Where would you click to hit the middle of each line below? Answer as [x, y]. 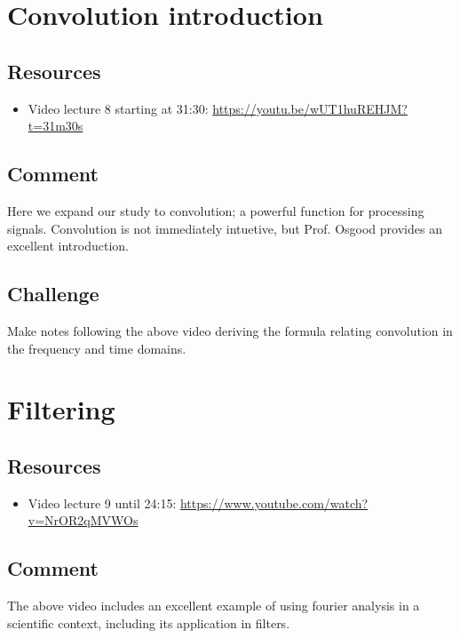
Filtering [61, 409]
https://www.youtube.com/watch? [274, 502]
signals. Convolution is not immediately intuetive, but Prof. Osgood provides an [225, 228]
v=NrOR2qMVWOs [83, 520]
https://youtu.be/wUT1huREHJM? [310, 108]
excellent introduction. [68, 246]
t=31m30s [56, 126]
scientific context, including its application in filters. [149, 622]
